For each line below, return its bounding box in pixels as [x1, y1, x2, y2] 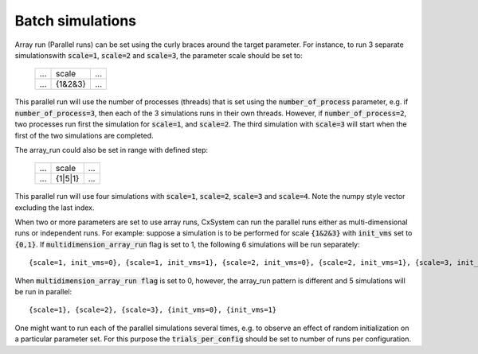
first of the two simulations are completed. [14, 130, 155, 140]
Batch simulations [14, 12, 137, 29]
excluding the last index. [14, 203, 95, 212]
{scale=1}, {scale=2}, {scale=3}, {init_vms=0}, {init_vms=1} [29, 305, 277, 314]
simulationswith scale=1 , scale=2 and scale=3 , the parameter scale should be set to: [14, 50, 303, 60]
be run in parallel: [14, 287, 72, 297]
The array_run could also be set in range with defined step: [14, 145, 209, 154]
